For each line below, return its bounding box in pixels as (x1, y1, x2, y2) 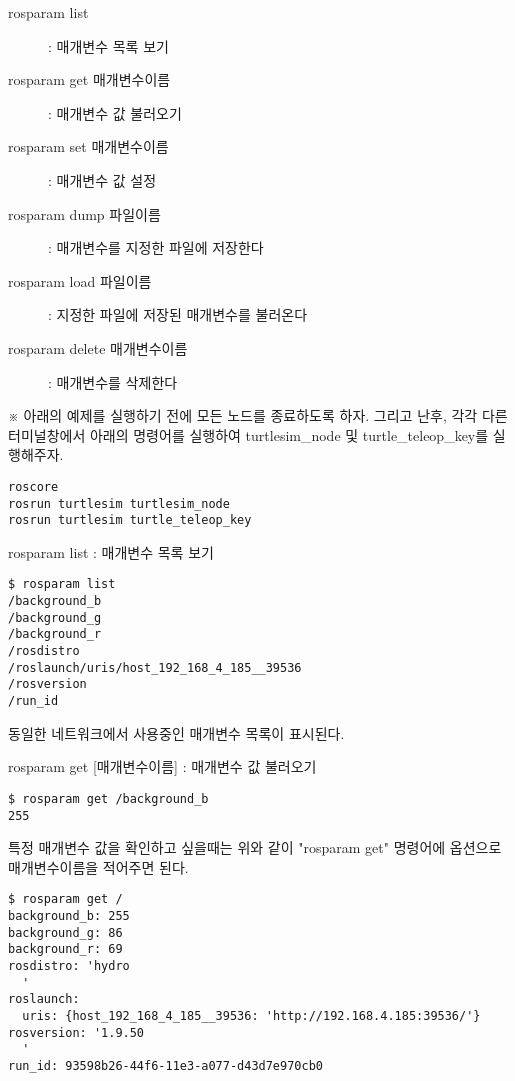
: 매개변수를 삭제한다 (48, 371, 178, 392)
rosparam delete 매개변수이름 (8, 337, 188, 358)
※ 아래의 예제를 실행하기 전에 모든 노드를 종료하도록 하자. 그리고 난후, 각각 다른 (8, 405, 508, 426)
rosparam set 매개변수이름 (8, 136, 169, 157)
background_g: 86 (8, 925, 123, 940)
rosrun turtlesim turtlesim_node (8, 496, 230, 511)
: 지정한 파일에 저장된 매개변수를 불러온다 (48, 304, 308, 325)
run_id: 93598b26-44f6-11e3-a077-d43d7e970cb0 (8, 1058, 323, 1073)
